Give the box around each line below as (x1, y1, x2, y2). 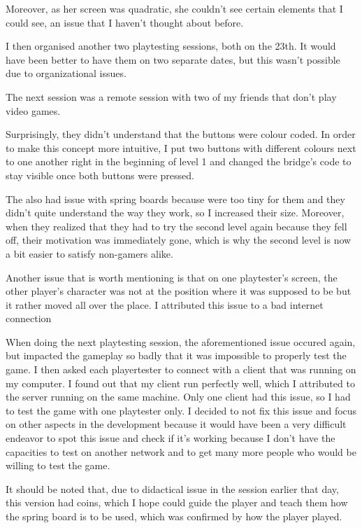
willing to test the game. (6, 458, 110, 473)
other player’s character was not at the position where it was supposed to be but (6, 284, 352, 298)
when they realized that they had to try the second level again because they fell (6, 218, 347, 233)
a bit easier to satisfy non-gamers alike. (6, 246, 173, 260)
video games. (6, 103, 61, 118)
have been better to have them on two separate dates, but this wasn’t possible (6, 52, 340, 67)
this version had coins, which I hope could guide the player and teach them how (6, 495, 348, 510)
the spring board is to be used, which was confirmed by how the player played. (6, 509, 342, 523)
